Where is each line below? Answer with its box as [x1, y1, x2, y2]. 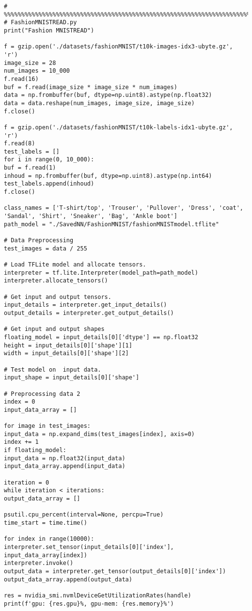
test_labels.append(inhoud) [4, 180, 94, 188]
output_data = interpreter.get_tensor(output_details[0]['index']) [4, 567, 226, 575]
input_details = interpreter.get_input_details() [4, 301, 167, 309]
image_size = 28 [4, 59, 56, 66]
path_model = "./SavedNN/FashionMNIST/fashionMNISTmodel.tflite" [4, 220, 219, 228]
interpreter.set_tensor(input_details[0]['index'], [4, 543, 174, 550]
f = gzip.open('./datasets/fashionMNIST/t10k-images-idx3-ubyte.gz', [4, 43, 233, 50]
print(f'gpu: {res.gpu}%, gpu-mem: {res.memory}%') [4, 600, 174, 607]
